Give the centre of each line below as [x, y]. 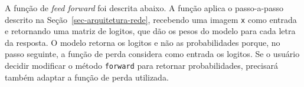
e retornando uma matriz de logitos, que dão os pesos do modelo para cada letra [150, 31]
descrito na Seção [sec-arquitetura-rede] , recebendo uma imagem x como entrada [151, 19]
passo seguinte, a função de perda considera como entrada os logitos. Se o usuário [152, 54]
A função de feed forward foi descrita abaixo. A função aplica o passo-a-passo [144, 8]
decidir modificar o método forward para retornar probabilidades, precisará [141, 66]
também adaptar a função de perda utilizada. [87, 77]
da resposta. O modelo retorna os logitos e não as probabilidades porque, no [143, 42]
